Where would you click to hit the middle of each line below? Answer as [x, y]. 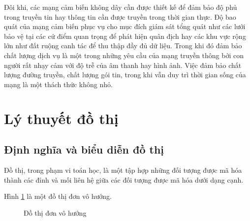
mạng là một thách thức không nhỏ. [58, 84]
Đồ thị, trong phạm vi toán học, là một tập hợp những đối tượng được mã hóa [123, 170]
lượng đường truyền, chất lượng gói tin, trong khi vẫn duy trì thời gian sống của [125, 75]
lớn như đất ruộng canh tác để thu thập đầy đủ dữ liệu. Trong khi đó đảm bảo [123, 46]
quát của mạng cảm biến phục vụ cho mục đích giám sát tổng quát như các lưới [125, 26]
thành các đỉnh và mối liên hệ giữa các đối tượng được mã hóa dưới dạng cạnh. [124, 179]
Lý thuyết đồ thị [61, 118]
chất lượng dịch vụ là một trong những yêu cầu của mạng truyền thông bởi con [124, 55]
